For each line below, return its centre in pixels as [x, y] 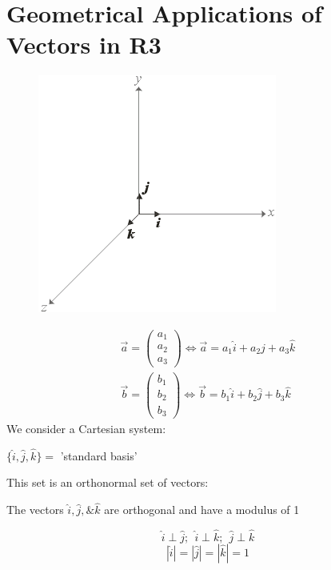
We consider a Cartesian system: [86, 429]
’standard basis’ [99, 455]
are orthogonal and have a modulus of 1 [202, 510]
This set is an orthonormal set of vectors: [108, 482]
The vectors [35, 510]
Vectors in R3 [84, 44]
